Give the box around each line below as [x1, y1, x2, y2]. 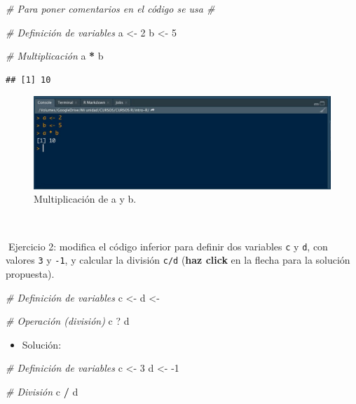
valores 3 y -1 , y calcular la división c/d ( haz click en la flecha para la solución [6, 252, 350, 267]
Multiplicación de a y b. [34, 191, 137, 206]
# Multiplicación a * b [6, 48, 104, 63]
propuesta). [6, 266, 55, 281]
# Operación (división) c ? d [6, 314, 130, 328]
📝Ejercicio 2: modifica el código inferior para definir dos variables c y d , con [6, 238, 328, 253]
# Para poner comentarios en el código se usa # [6, 1, 215, 15]
